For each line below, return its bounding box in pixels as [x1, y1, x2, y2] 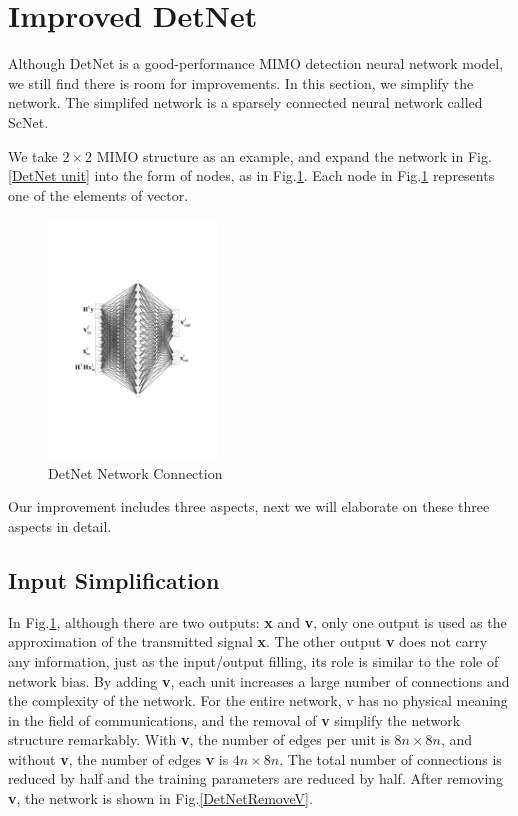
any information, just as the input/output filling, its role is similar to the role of [8, 650, 499, 671]
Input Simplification [8, 564, 220, 595]
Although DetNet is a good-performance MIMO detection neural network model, [8, 53, 504, 74]
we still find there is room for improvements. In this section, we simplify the [8, 72, 474, 93]
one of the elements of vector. [8, 184, 189, 205]
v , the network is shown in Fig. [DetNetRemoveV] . [8, 788, 313, 809]
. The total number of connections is [279, 748, 502, 769]
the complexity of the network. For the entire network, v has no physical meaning [8, 690, 508, 711]
